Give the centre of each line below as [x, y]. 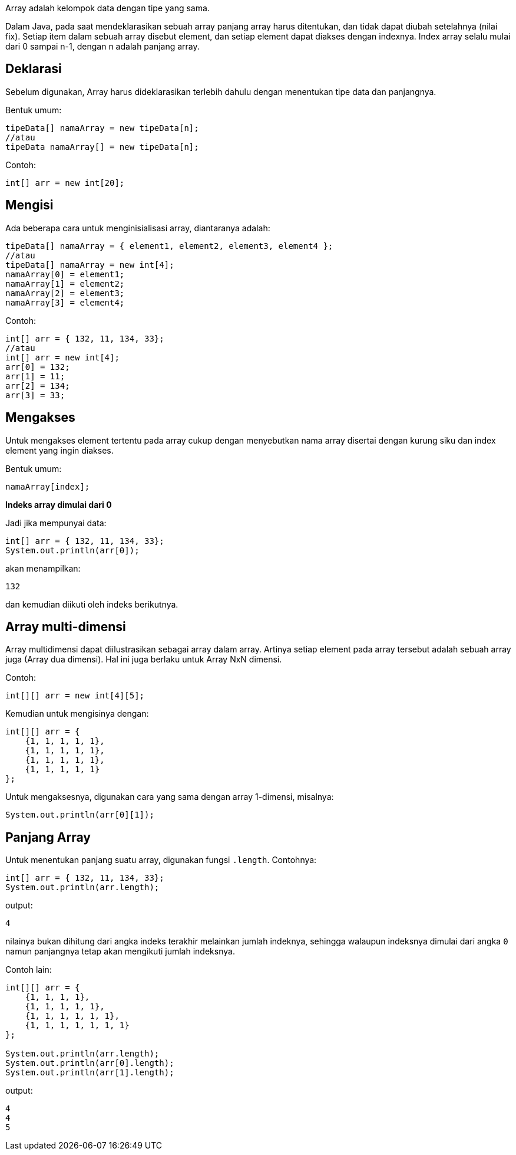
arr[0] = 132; [38, 367]
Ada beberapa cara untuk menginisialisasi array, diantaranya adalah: [138, 228]
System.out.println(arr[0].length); [90, 1063]
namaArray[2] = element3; [65, 293]
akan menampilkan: [43, 568]
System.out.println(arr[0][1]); [80, 815]
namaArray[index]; [48, 486]
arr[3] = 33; [35, 395]
